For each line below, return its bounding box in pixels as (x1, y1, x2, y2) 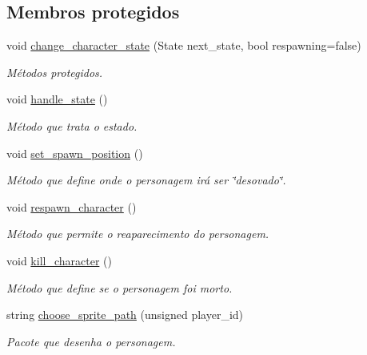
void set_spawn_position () (6, 144, 143, 161)
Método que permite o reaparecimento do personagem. (6, 225, 269, 242)
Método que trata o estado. (6, 117, 138, 134)
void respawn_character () (6, 198, 137, 215)
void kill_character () (6, 252, 112, 268)
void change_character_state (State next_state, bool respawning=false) (6, 37, 361, 54)
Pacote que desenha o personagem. (6, 333, 176, 349)
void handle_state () (6, 91, 108, 107)
